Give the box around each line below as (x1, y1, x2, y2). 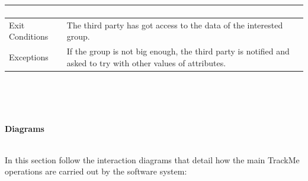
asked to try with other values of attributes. (66, 56, 226, 69)
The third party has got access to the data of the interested (66, 18, 283, 31)
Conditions (9, 30, 49, 43)
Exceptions (9, 50, 49, 63)
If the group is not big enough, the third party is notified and (66, 45, 290, 57)
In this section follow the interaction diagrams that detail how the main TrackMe (5, 153, 300, 166)
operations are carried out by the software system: (5, 165, 187, 177)
